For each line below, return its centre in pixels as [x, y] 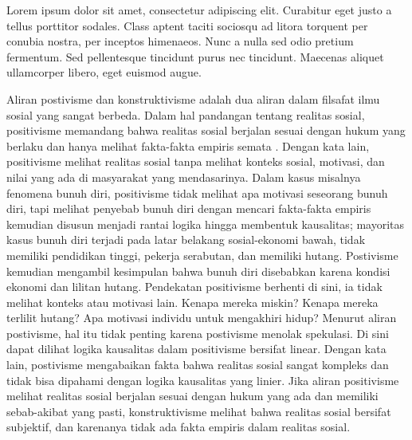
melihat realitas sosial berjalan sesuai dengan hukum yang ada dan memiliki [192, 396]
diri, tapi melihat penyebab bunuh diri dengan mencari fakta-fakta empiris [189, 208]
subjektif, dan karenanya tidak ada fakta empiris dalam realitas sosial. [179, 427]
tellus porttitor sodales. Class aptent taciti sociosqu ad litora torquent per [187, 25]
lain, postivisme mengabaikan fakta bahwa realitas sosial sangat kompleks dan [198, 365]
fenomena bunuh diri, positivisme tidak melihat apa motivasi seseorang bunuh [197, 192]
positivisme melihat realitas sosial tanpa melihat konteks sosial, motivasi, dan [196, 161]
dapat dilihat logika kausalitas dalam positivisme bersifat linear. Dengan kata [196, 349]
